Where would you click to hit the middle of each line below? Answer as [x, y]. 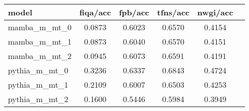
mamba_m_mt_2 [40, 56]
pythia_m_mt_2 [38, 99]
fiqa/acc [95, 12]
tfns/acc [173, 12]
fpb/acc [134, 12]
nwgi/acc [215, 12]
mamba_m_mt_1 [40, 41]
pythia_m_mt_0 [38, 70]
